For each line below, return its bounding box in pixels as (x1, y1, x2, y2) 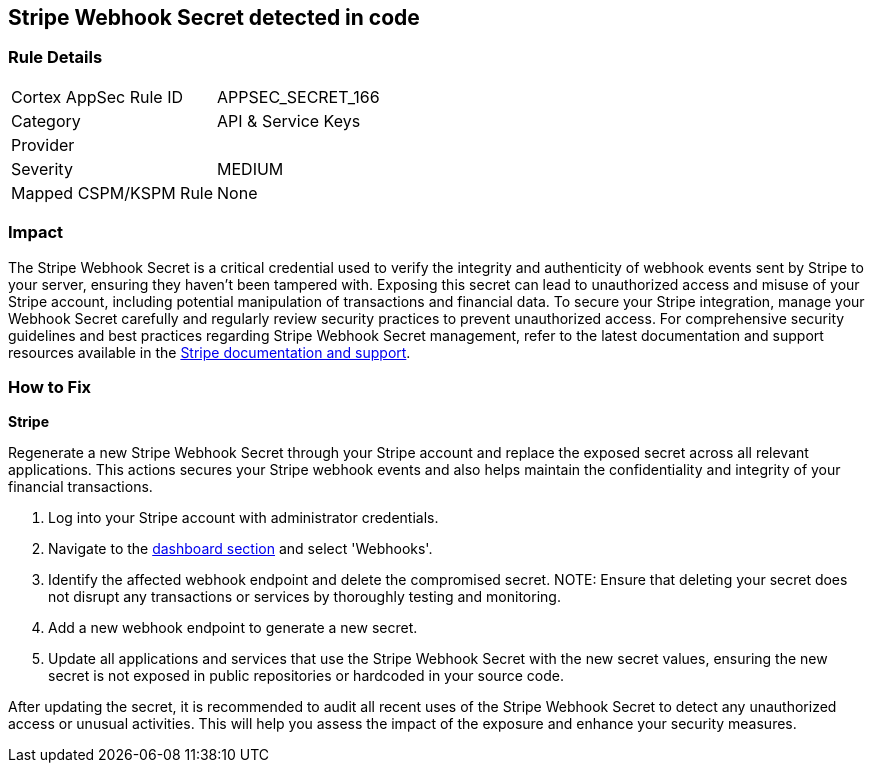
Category (11, 110, 81, 131)
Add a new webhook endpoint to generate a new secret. (48, 619, 418, 637)
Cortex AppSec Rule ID (11, 86, 184, 107)
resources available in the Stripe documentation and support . (8, 343, 411, 361)
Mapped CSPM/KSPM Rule (11, 182, 214, 203)
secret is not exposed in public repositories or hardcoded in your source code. (48, 667, 564, 685)
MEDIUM (217, 158, 284, 179)
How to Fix (8, 376, 92, 397)
